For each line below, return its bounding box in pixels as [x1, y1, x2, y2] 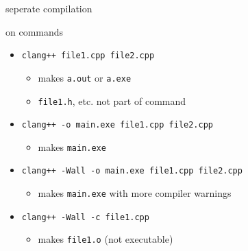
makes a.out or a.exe [38, 70, 132, 84]
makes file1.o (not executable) [38, 232, 173, 246]
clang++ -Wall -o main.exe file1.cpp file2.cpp [21, 166, 243, 176]
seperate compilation [5, 1, 92, 15]
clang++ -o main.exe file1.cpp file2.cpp [21, 120, 213, 130]
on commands [5, 24, 64, 38]
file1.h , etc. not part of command [38, 93, 186, 108]
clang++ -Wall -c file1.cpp [21, 212, 149, 222]
